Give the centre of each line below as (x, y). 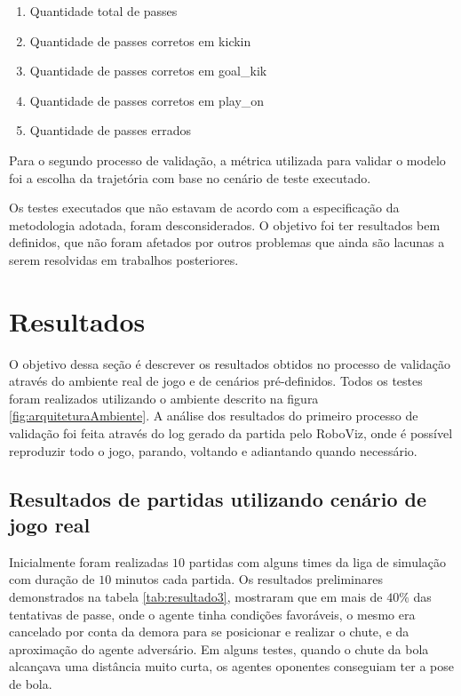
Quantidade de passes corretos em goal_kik (148, 71)
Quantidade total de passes (103, 11)
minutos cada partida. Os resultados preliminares (249, 579)
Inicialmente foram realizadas (89, 561)
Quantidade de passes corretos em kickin (140, 40)
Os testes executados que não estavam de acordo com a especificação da (204, 208)
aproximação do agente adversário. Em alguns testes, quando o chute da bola (219, 648)
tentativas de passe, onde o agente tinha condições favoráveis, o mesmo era (212, 614)
